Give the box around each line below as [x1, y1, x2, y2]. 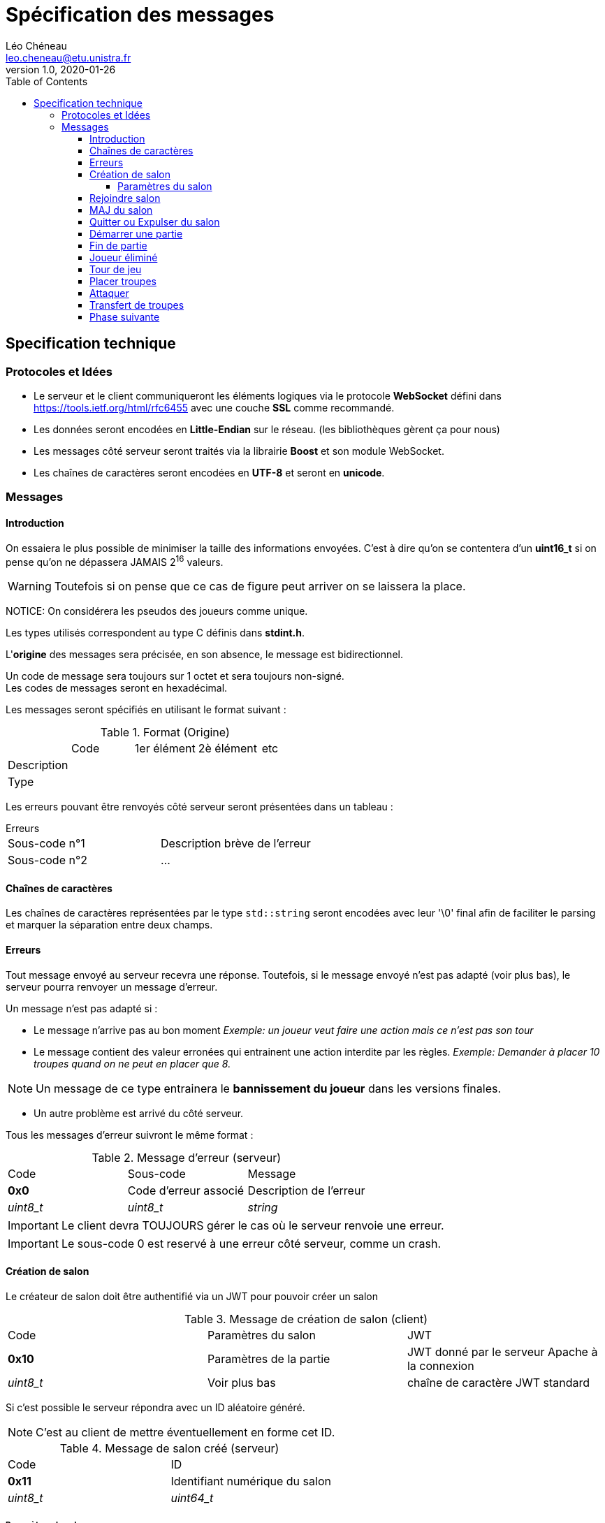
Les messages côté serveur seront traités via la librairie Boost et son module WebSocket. [34, 444, 444, 457]
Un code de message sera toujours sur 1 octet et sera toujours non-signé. [6, 670, 344, 683]
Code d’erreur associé [127, 1183, 245, 1197]
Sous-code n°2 [8, 853, 87, 868]
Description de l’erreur [247, 1183, 365, 1197]
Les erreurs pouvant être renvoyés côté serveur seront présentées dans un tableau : [6, 801, 393, 813]
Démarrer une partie [89, 227, 183, 240]
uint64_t [170, 1490, 214, 1505]
